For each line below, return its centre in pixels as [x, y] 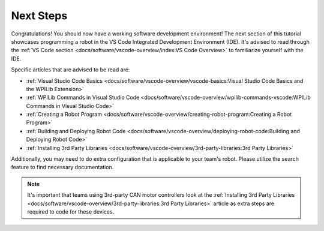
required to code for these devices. [71, 211]
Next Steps [39, 16]
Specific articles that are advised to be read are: [70, 70]
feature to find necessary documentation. [62, 167]
